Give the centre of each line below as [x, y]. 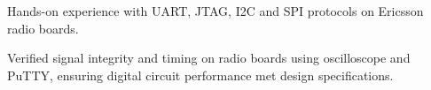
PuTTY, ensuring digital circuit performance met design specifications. [200, 75]
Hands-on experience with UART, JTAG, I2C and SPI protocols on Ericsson [215, 11]
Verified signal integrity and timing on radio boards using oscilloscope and [209, 58]
